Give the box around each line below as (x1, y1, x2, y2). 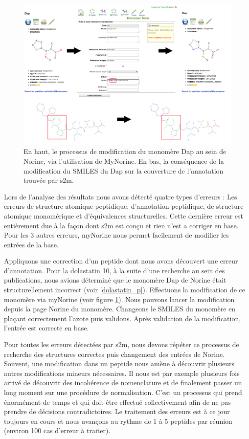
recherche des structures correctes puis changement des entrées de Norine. (4, 349, 225, 359)
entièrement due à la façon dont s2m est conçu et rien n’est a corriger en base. (4, 220, 239, 230)
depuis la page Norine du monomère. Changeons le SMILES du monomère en (4, 304, 236, 314)
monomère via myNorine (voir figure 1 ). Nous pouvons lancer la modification (4, 294, 235, 304)
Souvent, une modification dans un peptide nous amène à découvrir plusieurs (4, 358, 235, 369)
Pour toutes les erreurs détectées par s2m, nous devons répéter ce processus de (4, 339, 239, 350)
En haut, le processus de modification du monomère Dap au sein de (23, 146, 226, 156)
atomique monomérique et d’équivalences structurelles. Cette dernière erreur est (4, 210, 244, 220)
